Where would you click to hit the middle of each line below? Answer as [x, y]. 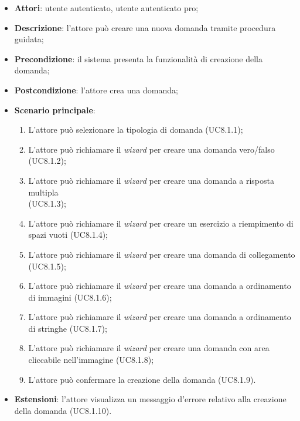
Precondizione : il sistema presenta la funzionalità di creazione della [139, 58]
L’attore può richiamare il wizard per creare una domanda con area [149, 348]
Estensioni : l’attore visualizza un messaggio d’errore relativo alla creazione [150, 399]
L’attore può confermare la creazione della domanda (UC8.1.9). [142, 379]
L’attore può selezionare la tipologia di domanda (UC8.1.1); [136, 129]
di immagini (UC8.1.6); [70, 297]
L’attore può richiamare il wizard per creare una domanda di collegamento [162, 254]
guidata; [29, 39]
